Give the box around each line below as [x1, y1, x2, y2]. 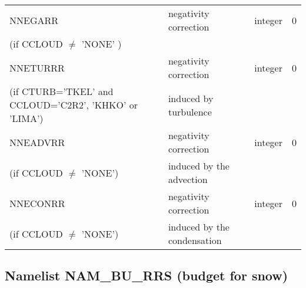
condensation [168, 233, 222, 247]
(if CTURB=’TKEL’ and [9, 84, 114, 98]
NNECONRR [9, 196, 65, 210]
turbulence [168, 104, 212, 118]
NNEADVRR [9, 135, 65, 149]
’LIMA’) [9, 111, 44, 125]
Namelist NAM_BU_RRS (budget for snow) [5, 266, 288, 284]
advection [168, 172, 208, 186]
